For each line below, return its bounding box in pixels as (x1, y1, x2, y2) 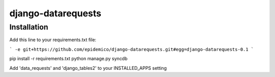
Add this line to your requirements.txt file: (9, 37, 97, 43)
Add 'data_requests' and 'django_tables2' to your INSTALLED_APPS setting (9, 65, 167, 71)
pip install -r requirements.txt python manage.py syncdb (9, 56, 128, 62)
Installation (9, 22, 48, 32)
